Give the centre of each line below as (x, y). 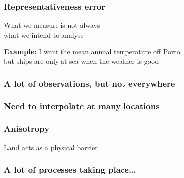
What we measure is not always (52, 25)
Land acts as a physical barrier (51, 147)
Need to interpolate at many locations (82, 106)
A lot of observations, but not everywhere (90, 83)
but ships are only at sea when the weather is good (82, 61)
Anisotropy (27, 129)
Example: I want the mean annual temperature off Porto (92, 51)
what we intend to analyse (44, 34)
